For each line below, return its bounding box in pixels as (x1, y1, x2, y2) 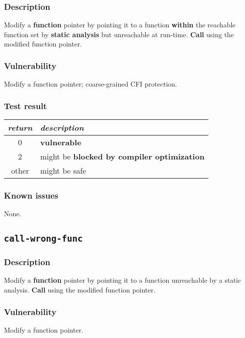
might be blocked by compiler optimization (40, 151, 205, 162)
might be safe (40, 165, 86, 177)
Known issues (4, 189, 58, 201)
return (8, 122, 33, 134)
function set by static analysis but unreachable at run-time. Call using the (4, 29, 234, 39)
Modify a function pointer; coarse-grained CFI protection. (4, 79, 177, 89)
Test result (4, 99, 47, 112)
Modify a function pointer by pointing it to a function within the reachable (4, 20, 236, 30)
